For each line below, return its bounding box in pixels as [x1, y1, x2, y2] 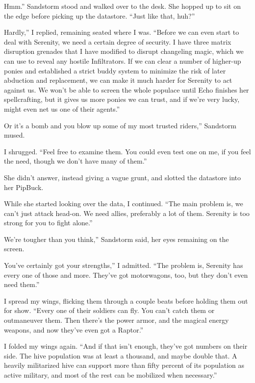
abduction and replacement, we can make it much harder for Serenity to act [4, 75, 232, 85]
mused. [4, 130, 25, 140]
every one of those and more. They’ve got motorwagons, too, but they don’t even [4, 269, 248, 280]
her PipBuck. [4, 182, 44, 192]
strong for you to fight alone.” [4, 217, 93, 228]
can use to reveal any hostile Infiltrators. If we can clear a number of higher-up [4, 55, 241, 66]
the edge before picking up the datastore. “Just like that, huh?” [4, 10, 195, 21]
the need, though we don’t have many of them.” [4, 156, 147, 166]
